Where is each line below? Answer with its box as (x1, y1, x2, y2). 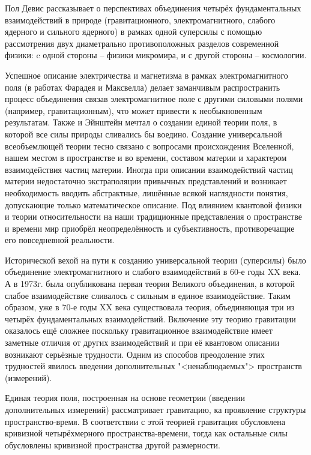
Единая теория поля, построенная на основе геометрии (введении (5, 391, 245, 404)
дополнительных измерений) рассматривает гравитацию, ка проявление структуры (5, 403, 306, 415)
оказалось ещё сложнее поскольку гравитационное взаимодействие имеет (5, 324, 273, 337)
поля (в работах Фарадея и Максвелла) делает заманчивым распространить (5, 80, 280, 93)
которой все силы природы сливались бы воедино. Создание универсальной (5, 127, 282, 140)
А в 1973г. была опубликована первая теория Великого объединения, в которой (5, 277, 295, 290)
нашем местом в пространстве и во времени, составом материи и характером (5, 151, 287, 164)
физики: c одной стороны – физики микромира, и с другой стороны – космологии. (5, 49, 307, 61)
